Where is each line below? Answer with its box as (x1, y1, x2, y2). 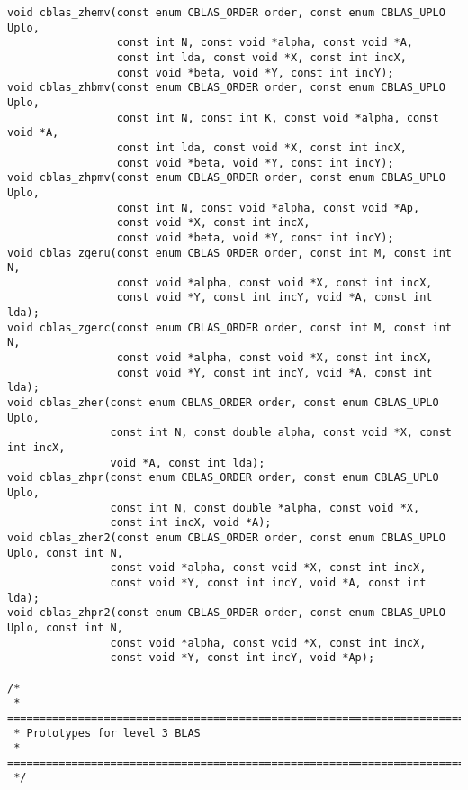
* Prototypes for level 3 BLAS (13, 726, 201, 740)
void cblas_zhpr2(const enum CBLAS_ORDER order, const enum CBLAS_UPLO (7, 606, 445, 620)
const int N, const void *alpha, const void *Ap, (116, 201, 420, 214)
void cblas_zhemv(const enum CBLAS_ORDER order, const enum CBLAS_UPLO (7, 6, 445, 19)
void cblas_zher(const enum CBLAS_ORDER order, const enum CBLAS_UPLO (7, 396, 439, 410)
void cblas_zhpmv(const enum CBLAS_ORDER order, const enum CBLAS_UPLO (7, 171, 445, 185)
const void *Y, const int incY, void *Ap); (110, 651, 375, 665)
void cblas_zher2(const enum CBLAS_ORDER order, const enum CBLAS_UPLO (7, 531, 445, 544)
